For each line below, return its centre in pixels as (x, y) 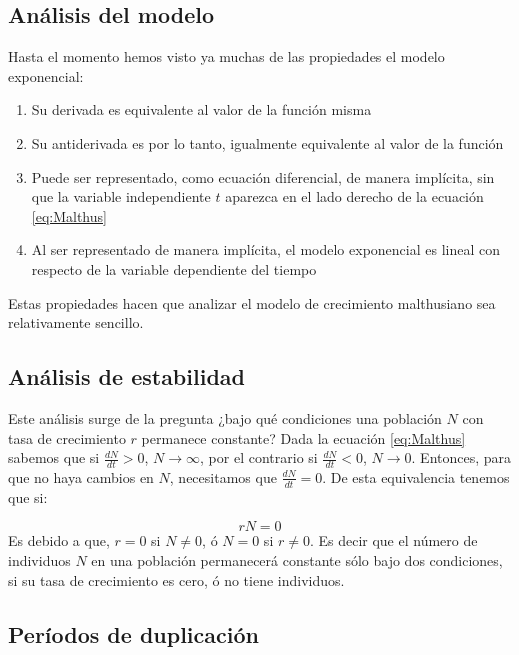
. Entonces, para (461, 457)
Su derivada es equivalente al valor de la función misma (201, 109)
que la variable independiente (121, 196)
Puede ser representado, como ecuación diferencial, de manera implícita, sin (263, 176)
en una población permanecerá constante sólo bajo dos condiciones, (297, 559)
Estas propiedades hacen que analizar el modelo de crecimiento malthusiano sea (252, 302)
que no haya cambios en (81, 476)
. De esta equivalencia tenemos (416, 476)
